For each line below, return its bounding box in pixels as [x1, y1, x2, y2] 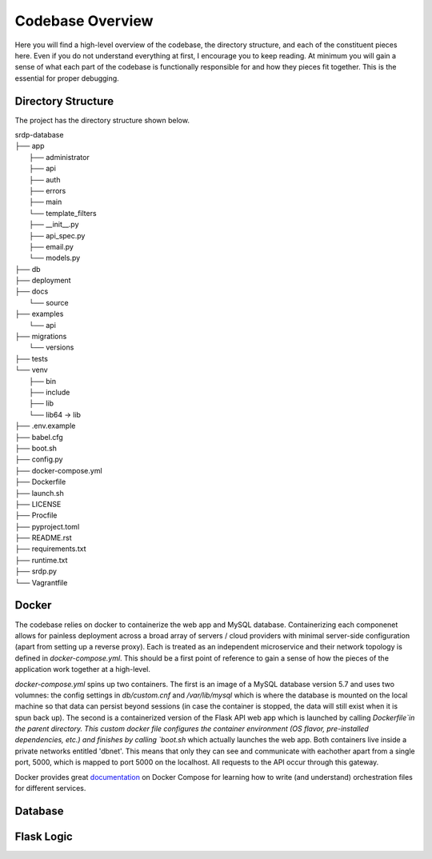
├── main [29, 197, 62, 207]
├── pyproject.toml [14, 521, 80, 531]
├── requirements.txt [14, 544, 86, 553]
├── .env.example [14, 421, 76, 431]
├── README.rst [14, 533, 72, 543]
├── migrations [14, 332, 67, 342]
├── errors [29, 186, 66, 195]
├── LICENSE [14, 499, 62, 509]
